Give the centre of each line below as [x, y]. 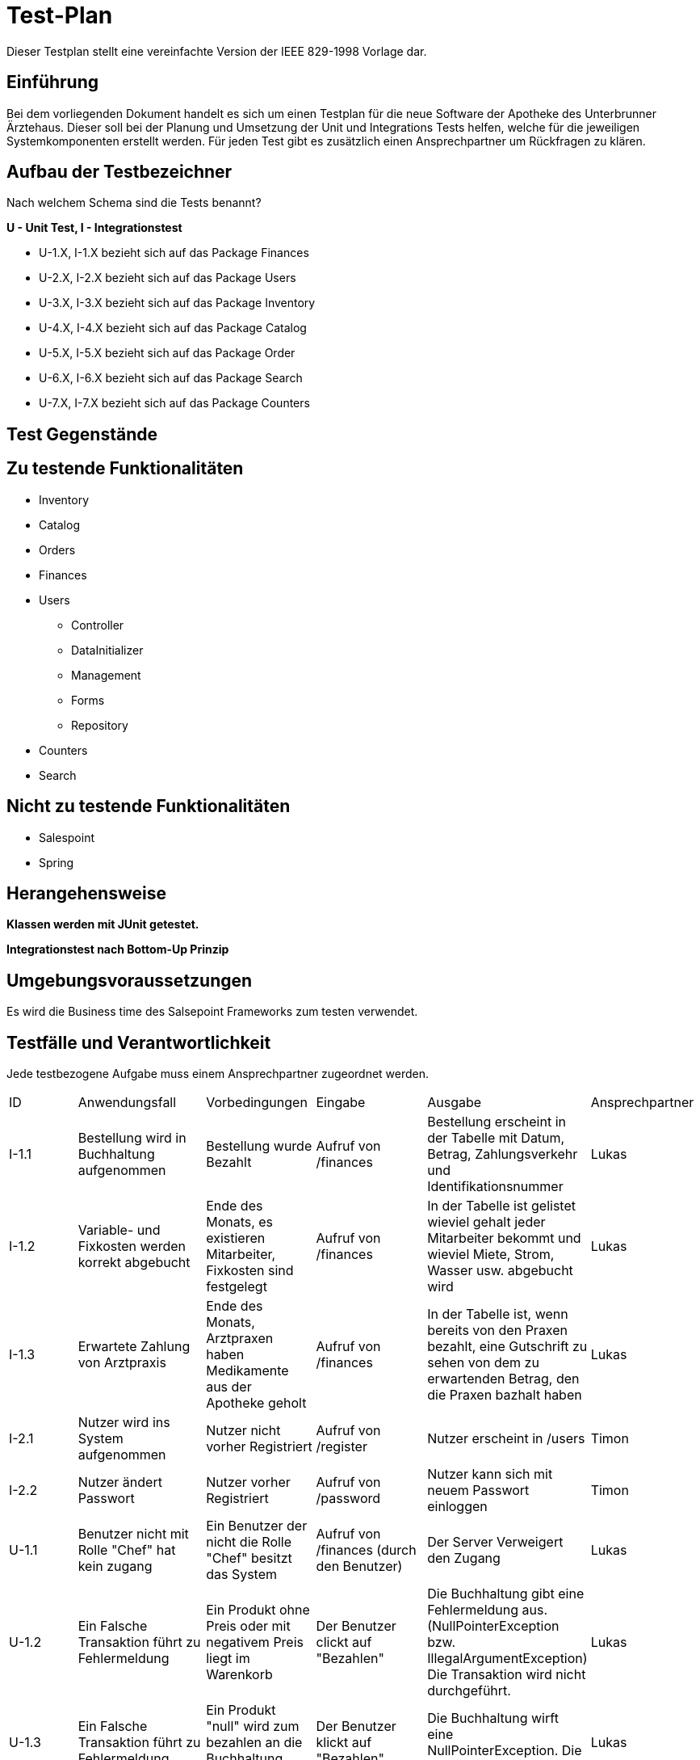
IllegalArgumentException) [507, 1659]
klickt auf [344, 1743]
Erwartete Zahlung [134, 1347]
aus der [229, 1387]
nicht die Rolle [249, 1542]
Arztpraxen [240, 1339]
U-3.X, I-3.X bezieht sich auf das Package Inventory [177, 303]
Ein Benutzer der [257, 1526]
